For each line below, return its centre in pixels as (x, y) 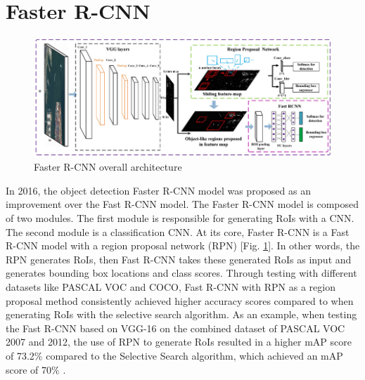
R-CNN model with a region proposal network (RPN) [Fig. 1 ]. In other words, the (183, 245)
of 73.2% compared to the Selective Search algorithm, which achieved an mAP (174, 355)
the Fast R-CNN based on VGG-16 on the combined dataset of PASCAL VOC (175, 328)
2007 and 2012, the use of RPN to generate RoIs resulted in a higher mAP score (179, 342)
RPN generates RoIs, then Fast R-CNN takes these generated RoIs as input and (179, 259)
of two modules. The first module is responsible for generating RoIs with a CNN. (180, 218)
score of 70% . (36, 369)
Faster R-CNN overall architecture (108, 167)
